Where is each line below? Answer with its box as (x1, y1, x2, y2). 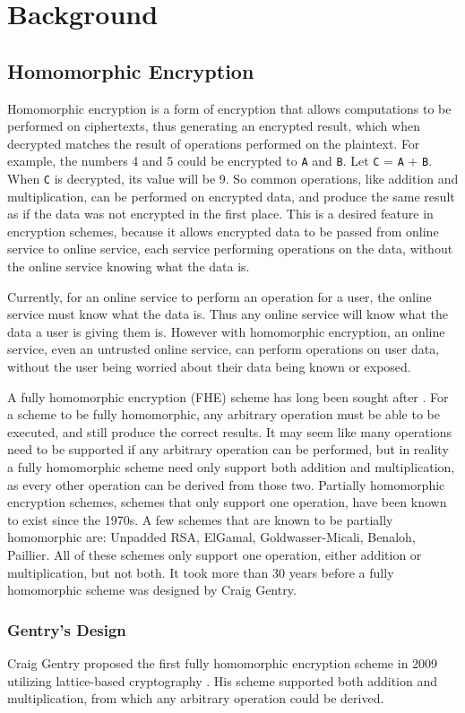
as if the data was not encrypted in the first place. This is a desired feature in (7, 204, 434, 223)
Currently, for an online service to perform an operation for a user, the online (7, 287, 432, 305)
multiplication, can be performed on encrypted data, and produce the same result (7, 186, 455, 205)
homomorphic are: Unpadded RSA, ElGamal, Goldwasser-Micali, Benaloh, (7, 528, 416, 546)
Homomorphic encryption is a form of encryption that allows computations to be (7, 99, 452, 117)
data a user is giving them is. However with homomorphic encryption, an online (7, 322, 445, 340)
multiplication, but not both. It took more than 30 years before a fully (7, 563, 394, 581)
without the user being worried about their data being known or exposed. (7, 357, 411, 376)
